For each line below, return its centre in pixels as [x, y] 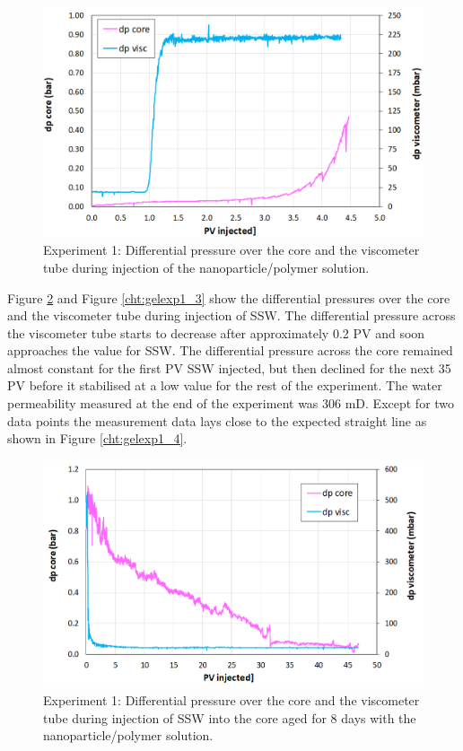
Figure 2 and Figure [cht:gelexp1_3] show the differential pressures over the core [229, 297]
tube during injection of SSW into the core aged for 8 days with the [230, 717]
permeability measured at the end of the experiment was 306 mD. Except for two [231, 403]
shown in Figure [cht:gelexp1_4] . [97, 438]
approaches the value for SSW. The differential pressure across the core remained [230, 350]
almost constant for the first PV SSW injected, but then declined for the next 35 [229, 367]
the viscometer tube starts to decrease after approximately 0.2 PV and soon [216, 332]
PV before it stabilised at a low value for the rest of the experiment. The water [225, 385]
